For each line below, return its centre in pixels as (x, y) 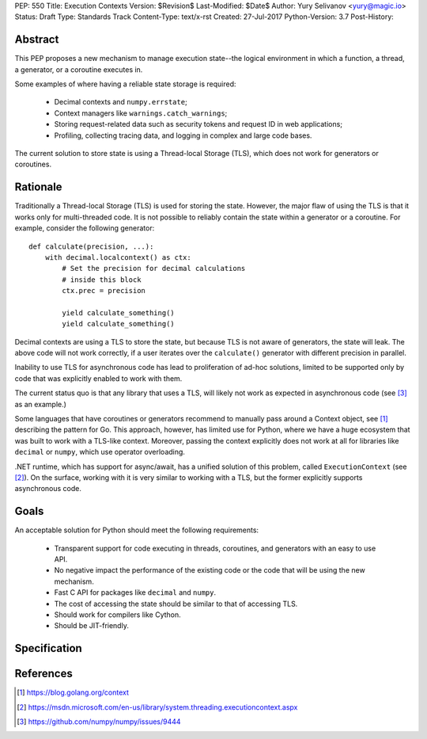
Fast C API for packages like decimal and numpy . (135, 592)
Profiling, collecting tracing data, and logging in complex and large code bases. (183, 135)
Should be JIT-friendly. (92, 626)
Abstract (37, 40)
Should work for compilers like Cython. (117, 615)
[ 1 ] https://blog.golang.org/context (73, 692)
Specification (48, 648)
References (43, 674)
